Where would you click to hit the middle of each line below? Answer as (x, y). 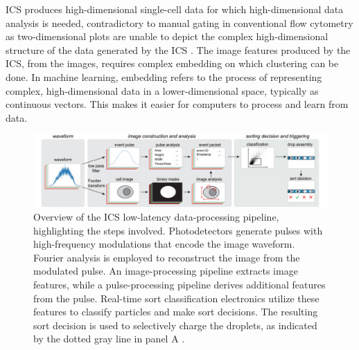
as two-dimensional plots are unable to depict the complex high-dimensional (167, 36)
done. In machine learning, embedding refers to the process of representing (164, 76)
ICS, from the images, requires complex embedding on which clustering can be (172, 63)
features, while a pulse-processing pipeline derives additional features (179, 285)
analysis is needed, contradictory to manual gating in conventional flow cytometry (179, 22)
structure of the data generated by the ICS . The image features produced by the (178, 49)
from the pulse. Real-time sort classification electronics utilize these (176, 298)
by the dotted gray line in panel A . (109, 339)
